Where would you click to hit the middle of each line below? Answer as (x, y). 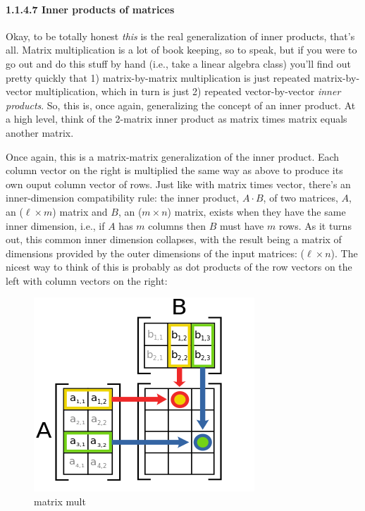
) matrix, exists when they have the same (256, 211)
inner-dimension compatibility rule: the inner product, (123, 198)
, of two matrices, (301, 198)
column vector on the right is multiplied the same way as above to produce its (174, 170)
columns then (177, 225)
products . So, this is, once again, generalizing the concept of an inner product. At (181, 105)
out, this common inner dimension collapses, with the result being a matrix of (174, 239)
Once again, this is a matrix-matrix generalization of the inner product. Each (173, 156)
